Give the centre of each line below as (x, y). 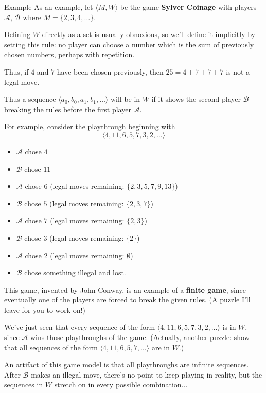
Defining (17, 34)
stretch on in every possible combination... (121, 385)
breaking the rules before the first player (68, 109)
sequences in (24, 385)
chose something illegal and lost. (75, 272)
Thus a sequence (30, 99)
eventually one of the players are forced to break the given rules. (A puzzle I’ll (127, 300)
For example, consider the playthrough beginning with (90, 126)
